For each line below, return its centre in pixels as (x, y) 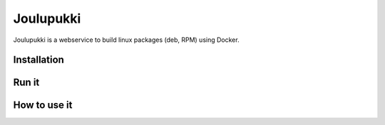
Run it (26, 83)
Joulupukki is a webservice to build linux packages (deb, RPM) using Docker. (126, 40)
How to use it (43, 105)
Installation (38, 60)
